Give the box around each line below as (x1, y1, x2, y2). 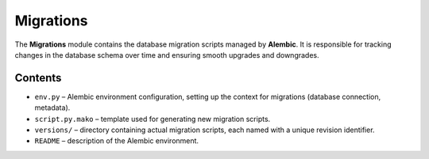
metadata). (34, 103, 71, 112)
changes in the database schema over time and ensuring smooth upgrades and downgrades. (14, 50, 319, 59)
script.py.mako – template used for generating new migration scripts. (34, 114, 271, 123)
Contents (14, 71, 62, 85)
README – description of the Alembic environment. (34, 136, 199, 146)
